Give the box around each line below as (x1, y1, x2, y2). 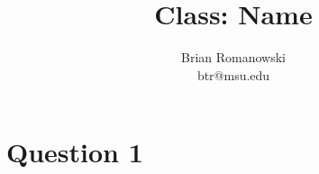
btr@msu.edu (196, 65, 270, 84)
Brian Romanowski (180, 48, 286, 67)
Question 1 (6, 133, 143, 170)
